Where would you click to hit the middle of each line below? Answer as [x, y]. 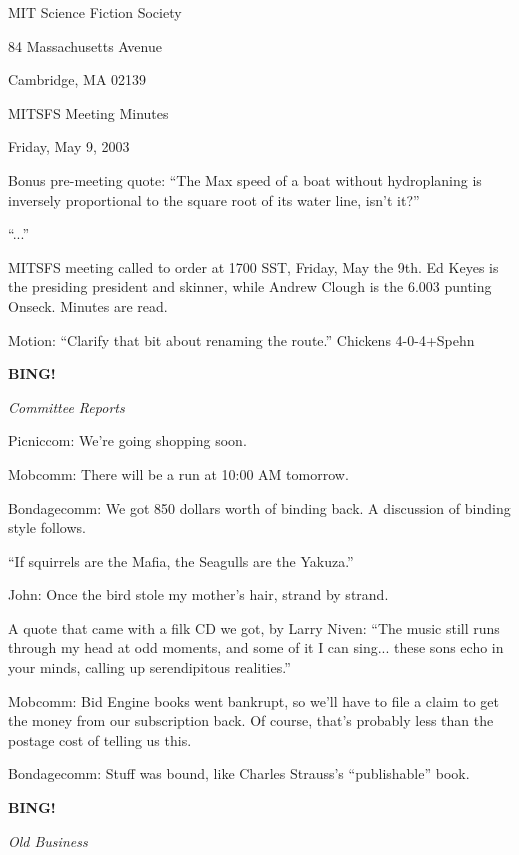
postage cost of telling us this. [100, 739]
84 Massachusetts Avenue [85, 45]
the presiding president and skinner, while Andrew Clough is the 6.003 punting [250, 286]
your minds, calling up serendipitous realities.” [149, 667]
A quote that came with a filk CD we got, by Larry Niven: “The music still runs [254, 627]
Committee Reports [66, 406]
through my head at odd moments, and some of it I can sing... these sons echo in [256, 647]
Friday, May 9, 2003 [69, 146]
